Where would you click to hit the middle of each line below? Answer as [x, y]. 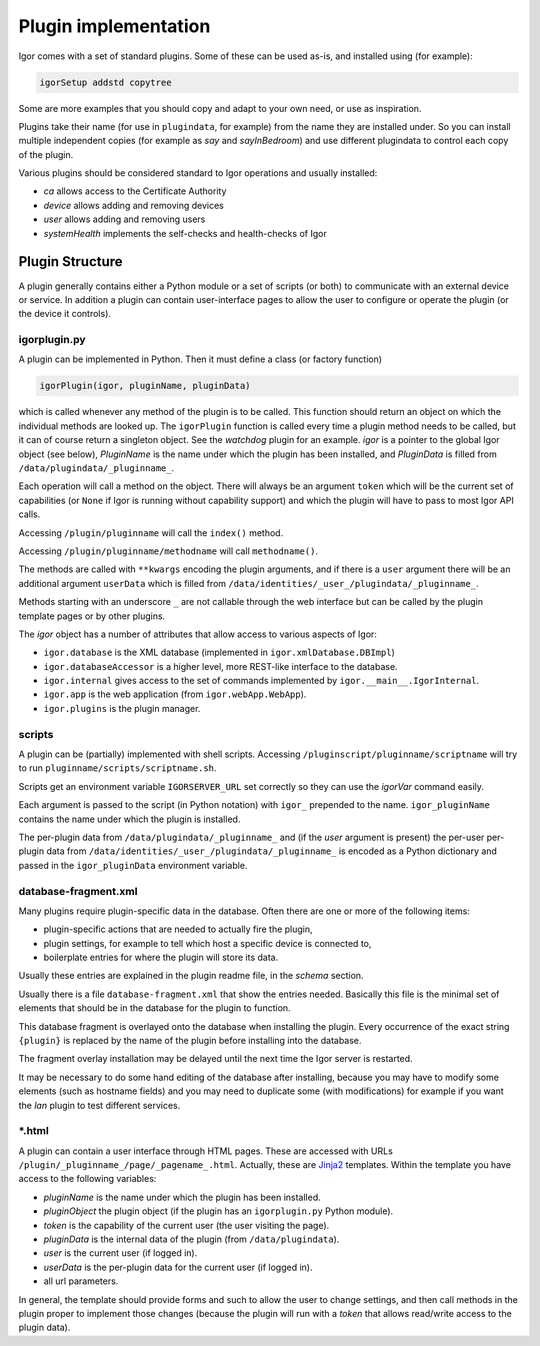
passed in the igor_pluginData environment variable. [133, 865]
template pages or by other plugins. [92, 616]
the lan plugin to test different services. [99, 1105]
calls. [29, 514]
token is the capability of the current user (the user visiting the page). [186, 1225]
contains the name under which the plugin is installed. [129, 819]
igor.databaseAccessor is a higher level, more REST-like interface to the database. [221, 666]
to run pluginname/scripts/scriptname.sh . [117, 768]
